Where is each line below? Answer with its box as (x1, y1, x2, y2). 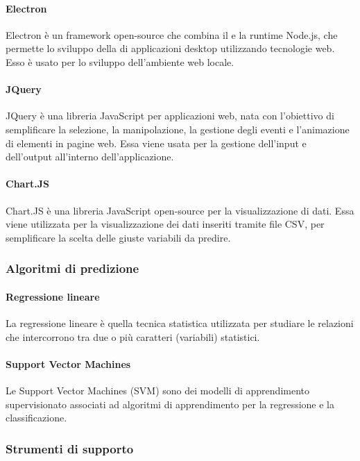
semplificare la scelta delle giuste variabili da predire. (6, 230, 231, 244)
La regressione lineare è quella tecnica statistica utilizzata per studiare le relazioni (6, 315, 354, 330)
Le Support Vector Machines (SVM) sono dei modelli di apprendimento (6, 383, 310, 397)
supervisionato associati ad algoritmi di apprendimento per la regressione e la (6, 396, 334, 411)
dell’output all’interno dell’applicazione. (6, 149, 174, 164)
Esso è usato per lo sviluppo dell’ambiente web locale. (6, 54, 234, 69)
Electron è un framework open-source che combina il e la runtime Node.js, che (6, 27, 338, 42)
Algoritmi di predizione (6, 260, 139, 277)
